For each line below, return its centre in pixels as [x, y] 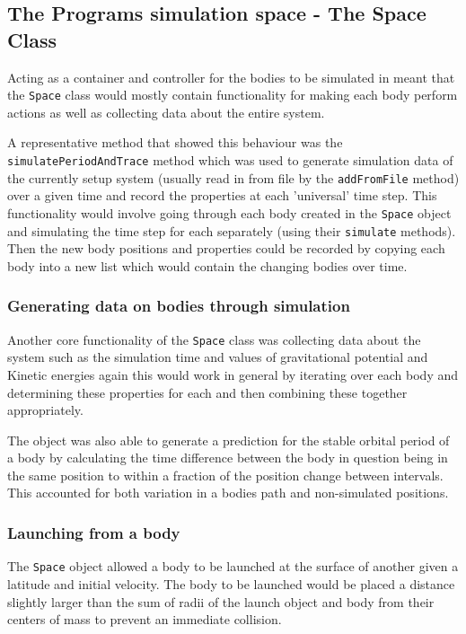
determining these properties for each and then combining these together [207, 392]
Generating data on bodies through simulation [179, 306]
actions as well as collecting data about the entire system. [166, 112]
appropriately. [45, 410]
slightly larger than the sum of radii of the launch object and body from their [221, 601]
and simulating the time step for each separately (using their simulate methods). [232, 230]
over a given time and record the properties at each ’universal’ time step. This [222, 195]
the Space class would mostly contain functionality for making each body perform [233, 95]
